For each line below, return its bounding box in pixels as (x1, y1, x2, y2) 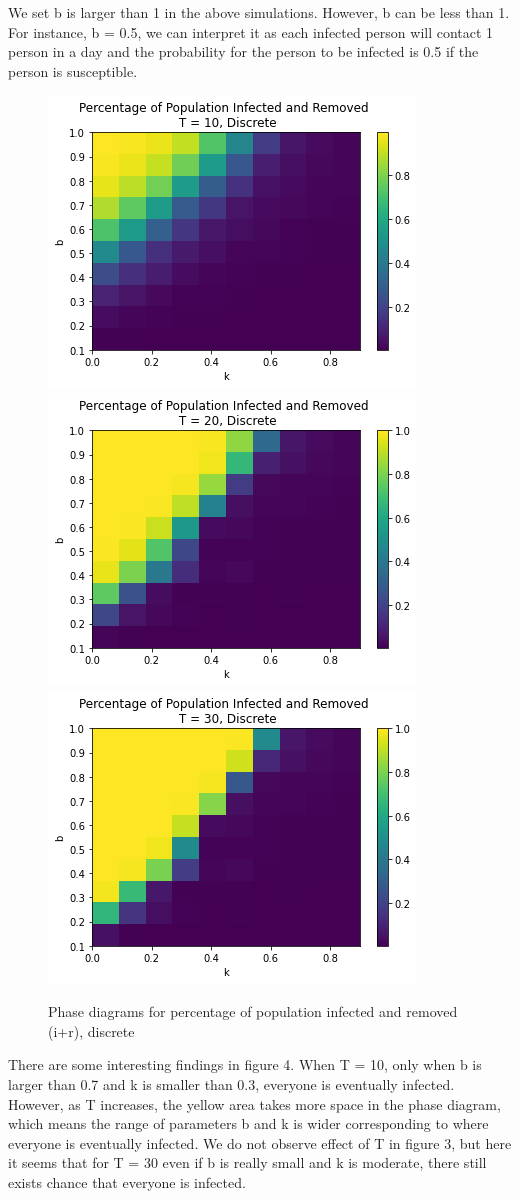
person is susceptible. (8, 60, 138, 81)
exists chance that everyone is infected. (8, 1171, 246, 1192)
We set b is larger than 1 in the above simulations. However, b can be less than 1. (8, 2, 510, 22)
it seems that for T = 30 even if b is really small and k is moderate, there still (8, 1152, 487, 1173)
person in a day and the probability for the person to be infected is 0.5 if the (8, 41, 479, 62)
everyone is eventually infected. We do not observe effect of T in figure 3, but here (8, 1132, 512, 1153)
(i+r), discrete (48, 1020, 135, 1041)
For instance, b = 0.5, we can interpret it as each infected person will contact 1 (8, 21, 494, 42)
